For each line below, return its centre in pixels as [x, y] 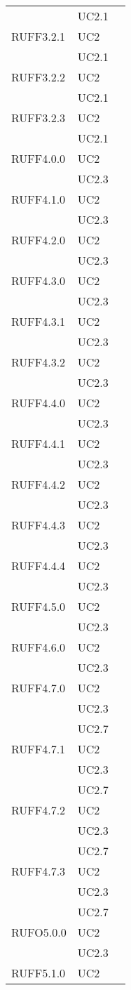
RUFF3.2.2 [39, 77]
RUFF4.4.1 [39, 443]
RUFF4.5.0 [39, 606]
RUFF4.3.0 [39, 280]
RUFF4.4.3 [39, 525]
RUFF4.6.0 [39, 647]
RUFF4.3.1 [39, 321]
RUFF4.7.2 [39, 810]
